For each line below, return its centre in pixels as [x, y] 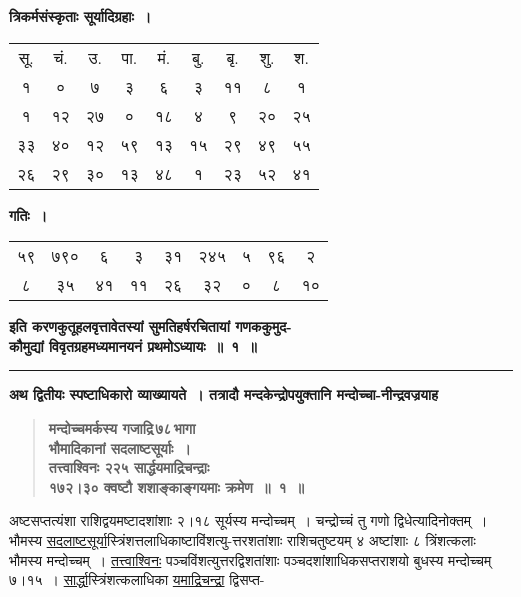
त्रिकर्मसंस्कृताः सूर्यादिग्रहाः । [80, 16]
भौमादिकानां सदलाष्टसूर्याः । [119, 447]
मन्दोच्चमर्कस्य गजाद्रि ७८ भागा [122, 427]
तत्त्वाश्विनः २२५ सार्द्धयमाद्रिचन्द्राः [129, 467]
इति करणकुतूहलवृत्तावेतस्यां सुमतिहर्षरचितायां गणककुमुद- [150, 326]
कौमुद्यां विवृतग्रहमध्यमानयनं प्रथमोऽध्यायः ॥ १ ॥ [133, 345]
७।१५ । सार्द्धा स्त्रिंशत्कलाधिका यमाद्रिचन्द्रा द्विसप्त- [137, 579]
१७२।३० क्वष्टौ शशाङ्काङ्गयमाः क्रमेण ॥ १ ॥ [176, 486]
